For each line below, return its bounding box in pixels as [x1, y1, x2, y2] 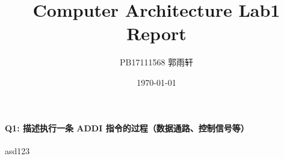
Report [126, 21, 187, 46]
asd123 [5, 144, 30, 157]
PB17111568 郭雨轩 [119, 56, 194, 68]
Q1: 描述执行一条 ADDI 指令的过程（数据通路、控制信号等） [5, 121, 249, 134]
